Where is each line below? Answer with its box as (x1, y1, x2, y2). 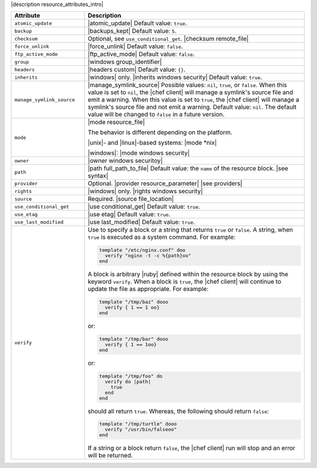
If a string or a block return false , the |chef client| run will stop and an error (87, 444, 296, 452)
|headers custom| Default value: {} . (87, 65, 186, 73)
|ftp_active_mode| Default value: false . (87, 50, 195, 58)
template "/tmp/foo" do (99, 373, 163, 379)
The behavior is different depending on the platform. (87, 128, 232, 136)
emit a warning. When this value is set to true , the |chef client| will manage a (87, 96, 299, 104)
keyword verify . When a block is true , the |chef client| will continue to (87, 278, 282, 286)
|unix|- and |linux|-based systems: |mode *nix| (87, 139, 217, 147)
